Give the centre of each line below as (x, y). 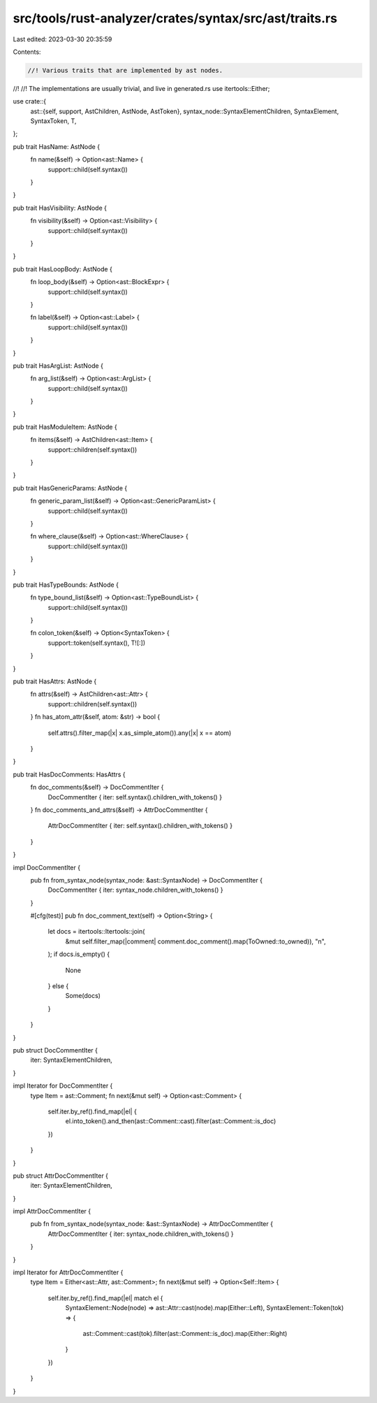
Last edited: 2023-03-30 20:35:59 (62, 39)
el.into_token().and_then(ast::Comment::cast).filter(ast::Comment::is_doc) (171, 1121)
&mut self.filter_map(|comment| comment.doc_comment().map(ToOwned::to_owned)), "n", (195, 941)
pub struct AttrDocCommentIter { (60, 1176)
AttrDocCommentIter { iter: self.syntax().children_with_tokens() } (140, 826)
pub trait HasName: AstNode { (57, 146)
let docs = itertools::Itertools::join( (96, 932)
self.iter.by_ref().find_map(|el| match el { (105, 1298)
